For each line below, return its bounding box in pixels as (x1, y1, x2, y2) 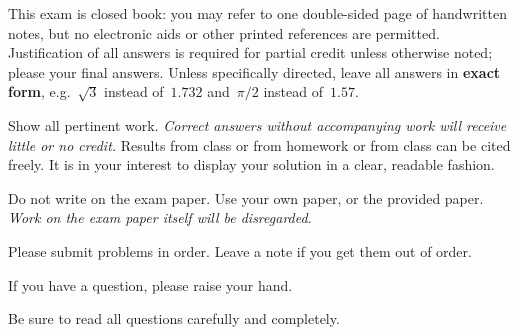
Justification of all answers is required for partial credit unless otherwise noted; (8, 42, 493, 63)
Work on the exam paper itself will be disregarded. (8, 207, 312, 228)
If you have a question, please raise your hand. (8, 274, 293, 295)
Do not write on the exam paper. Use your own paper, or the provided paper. (8, 187, 484, 208)
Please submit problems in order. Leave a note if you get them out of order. (8, 240, 472, 261)
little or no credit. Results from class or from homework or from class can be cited (8, 134, 511, 155)
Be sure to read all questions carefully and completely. (8, 308, 340, 329)
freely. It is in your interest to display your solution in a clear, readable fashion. (8, 154, 495, 175)
